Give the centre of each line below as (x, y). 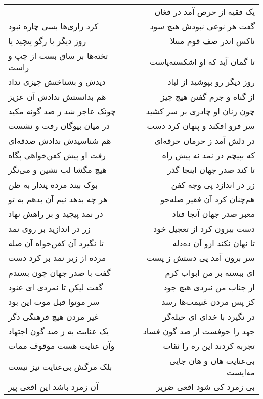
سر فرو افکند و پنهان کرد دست (201, 126)
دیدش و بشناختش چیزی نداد (57, 82)
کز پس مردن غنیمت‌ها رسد (208, 302)
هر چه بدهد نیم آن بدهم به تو (58, 199)
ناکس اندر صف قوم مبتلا (212, 41)
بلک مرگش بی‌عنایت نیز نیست (60, 366)
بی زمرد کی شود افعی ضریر (205, 387)
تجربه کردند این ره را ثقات (209, 346)
